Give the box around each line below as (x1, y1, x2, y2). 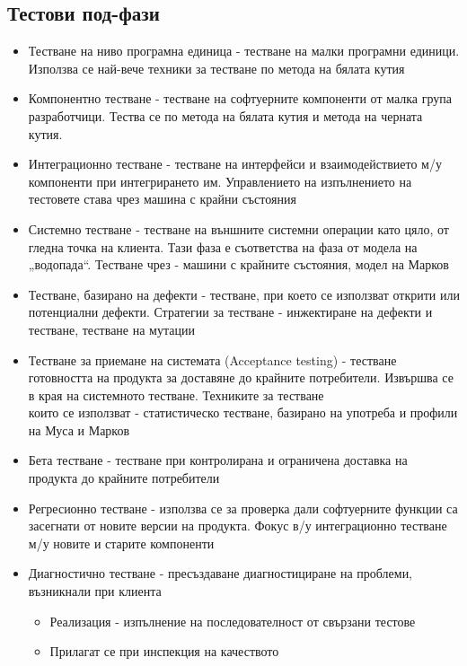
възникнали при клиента (28, 582, 162, 600)
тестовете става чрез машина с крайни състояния (28, 189, 296, 208)
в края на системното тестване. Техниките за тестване (28, 385, 324, 404)
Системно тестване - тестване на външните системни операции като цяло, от (28, 219, 449, 238)
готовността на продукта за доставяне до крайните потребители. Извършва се (28, 368, 454, 387)
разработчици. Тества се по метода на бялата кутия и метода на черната (28, 106, 423, 125)
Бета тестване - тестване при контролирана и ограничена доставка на (28, 451, 408, 469)
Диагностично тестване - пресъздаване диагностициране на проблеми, (28, 564, 413, 583)
